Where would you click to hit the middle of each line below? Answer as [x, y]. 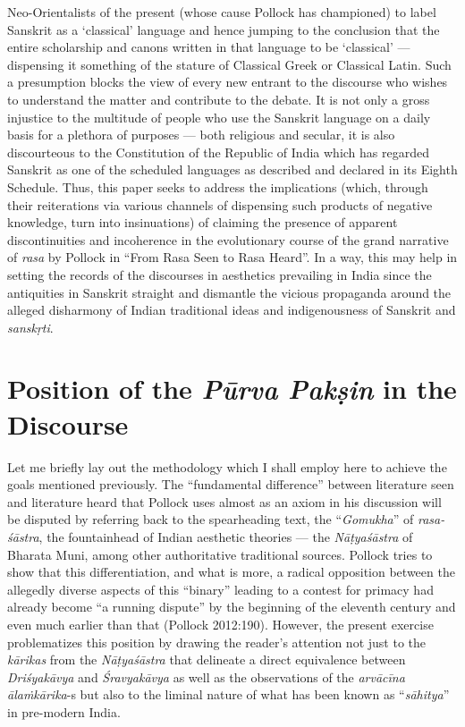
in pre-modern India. [64, 711]
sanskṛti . [30, 327]
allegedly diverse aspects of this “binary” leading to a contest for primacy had [220, 589]
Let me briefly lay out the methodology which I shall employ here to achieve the [227, 466]
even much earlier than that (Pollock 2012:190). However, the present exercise [220, 624]
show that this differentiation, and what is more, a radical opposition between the [231, 572]
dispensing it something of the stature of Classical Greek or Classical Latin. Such [229, 64]
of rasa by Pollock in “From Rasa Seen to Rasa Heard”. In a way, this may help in [232, 257]
